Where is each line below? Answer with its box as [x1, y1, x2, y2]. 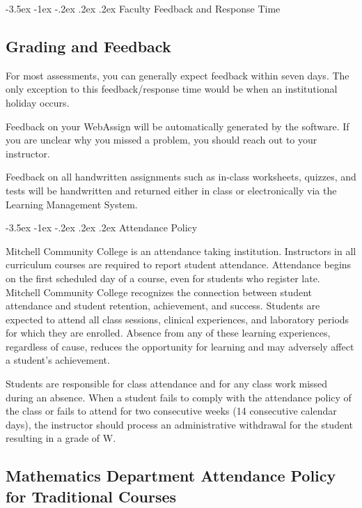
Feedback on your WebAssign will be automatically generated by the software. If [6, 118, 349, 133]
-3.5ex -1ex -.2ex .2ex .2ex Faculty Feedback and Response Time [6, 1, 281, 15]
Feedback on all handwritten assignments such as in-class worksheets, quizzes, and [6, 169, 356, 184]
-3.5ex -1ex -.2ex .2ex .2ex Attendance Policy [6, 220, 198, 235]
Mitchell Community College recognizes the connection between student [6, 284, 312, 299]
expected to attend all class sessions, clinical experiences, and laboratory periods [6, 311, 349, 326]
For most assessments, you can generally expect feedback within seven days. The [6, 68, 349, 82]
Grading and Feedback [6, 35, 171, 56]
